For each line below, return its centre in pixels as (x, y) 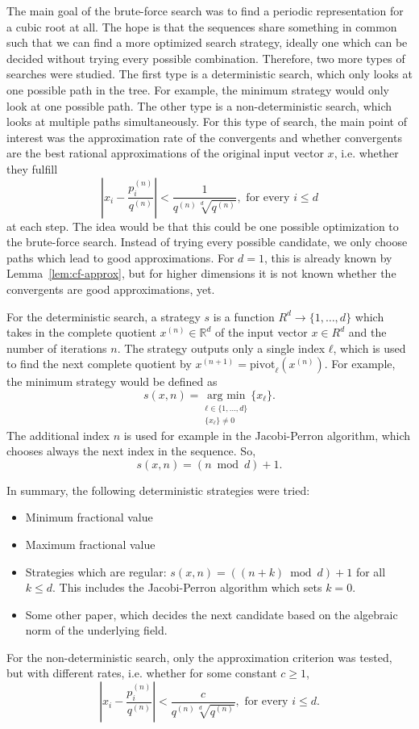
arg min (226, 395)
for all (371, 571)
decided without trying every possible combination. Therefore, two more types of (206, 58)
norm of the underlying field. (96, 630)
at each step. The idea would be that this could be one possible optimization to (203, 226)
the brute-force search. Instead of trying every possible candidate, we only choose (207, 242)
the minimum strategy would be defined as (112, 381)
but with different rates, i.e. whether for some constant (142, 673)
